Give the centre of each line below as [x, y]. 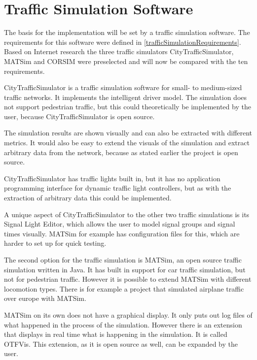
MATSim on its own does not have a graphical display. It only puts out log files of [128, 314]
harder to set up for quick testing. [55, 243]
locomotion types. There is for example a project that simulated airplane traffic [124, 288]
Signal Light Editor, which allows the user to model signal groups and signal [120, 224]
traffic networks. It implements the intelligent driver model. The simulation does [126, 97]
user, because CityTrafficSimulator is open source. [79, 116]
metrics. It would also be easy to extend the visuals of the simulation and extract [127, 143]
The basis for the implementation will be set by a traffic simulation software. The [127, 32]
